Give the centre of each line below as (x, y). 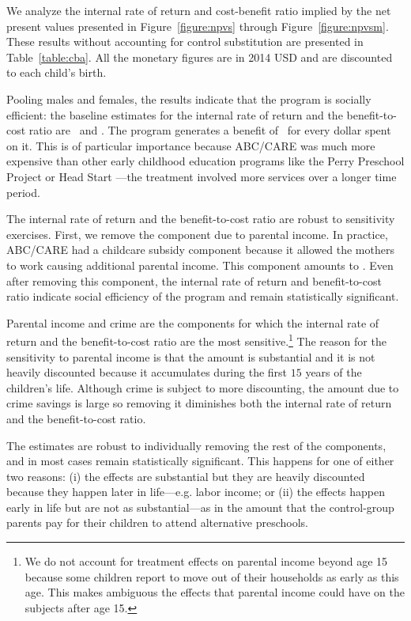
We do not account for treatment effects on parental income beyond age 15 (206, 561)
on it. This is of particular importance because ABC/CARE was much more (191, 145)
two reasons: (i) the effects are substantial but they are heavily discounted (186, 476)
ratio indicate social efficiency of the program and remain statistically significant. (203, 296)
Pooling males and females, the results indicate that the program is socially (189, 98)
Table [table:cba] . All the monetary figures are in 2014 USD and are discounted (200, 57)
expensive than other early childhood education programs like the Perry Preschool (205, 161)
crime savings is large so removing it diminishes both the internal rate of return (199, 403)
